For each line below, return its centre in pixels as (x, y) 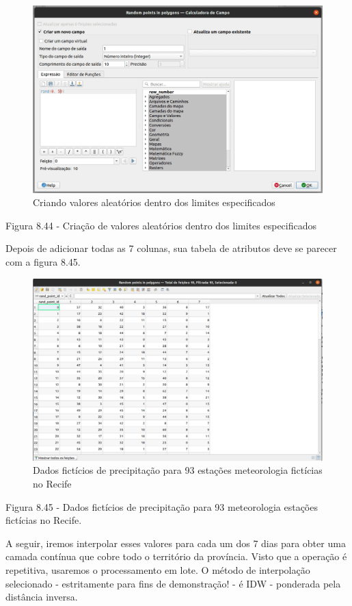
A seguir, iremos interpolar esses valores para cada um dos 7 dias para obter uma (176, 543)
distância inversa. (42, 597)
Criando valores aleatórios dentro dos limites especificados (154, 202)
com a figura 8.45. (43, 262)
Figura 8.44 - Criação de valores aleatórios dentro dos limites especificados (161, 225)
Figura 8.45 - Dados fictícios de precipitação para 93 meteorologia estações (162, 506)
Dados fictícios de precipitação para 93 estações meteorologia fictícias (178, 470)
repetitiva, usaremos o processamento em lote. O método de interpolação (158, 570)
